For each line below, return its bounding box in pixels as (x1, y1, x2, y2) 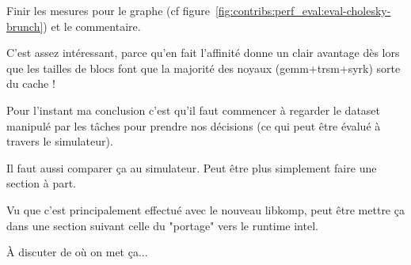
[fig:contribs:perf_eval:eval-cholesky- (215, 2, 391, 18)
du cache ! (6, 75, 55, 92)
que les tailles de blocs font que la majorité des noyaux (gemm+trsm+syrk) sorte (6, 59, 401, 76)
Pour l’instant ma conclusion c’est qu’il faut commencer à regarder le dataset (6, 101, 381, 118)
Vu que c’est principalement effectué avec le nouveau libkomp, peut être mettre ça (6, 201, 405, 218)
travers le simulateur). (6, 133, 113, 150)
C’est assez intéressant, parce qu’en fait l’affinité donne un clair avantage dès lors (6, 44, 400, 61)
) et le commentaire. (43, 17, 141, 34)
